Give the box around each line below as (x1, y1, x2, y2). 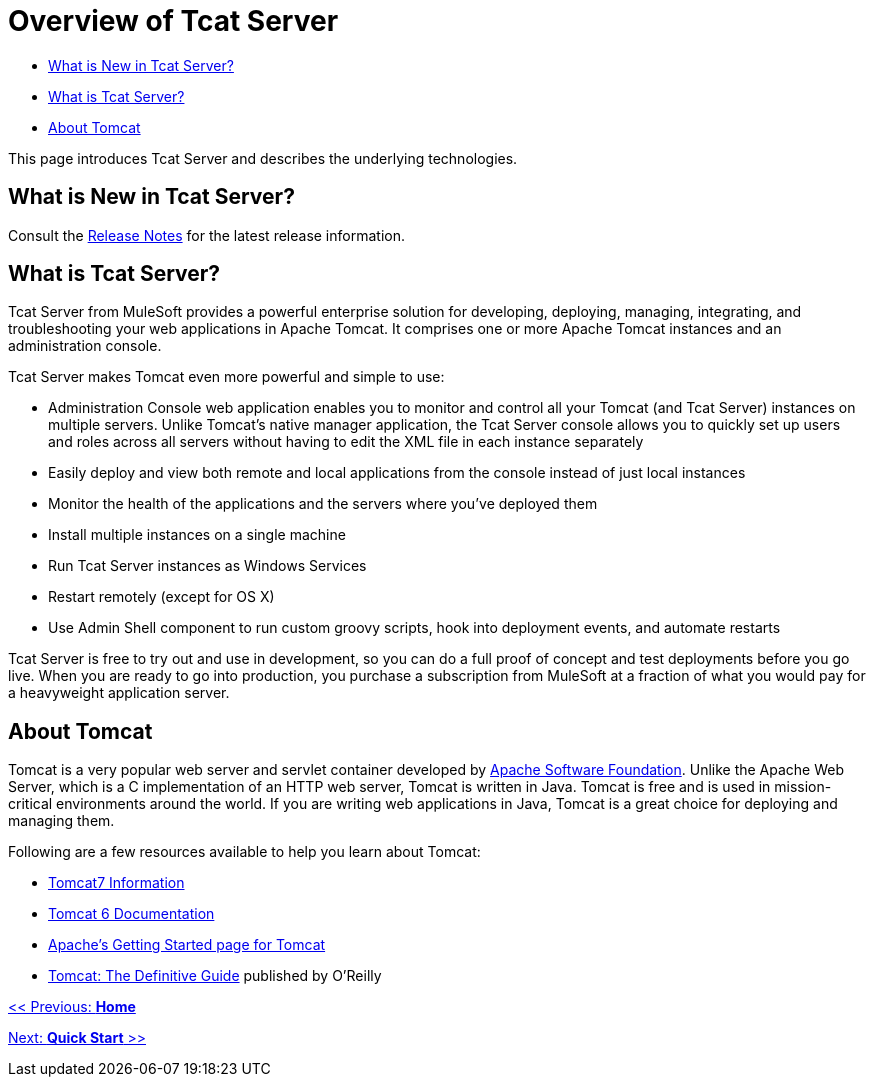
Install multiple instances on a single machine (48, 526, 346, 544)
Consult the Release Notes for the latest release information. (8, 226, 405, 244)
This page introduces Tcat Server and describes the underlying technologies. (8, 149, 518, 167)
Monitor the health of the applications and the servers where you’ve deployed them (48, 495, 598, 513)
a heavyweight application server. (8, 684, 230, 702)
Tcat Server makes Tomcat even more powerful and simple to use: (8, 368, 445, 386)
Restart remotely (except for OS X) (48, 588, 275, 606)
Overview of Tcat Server (8, 4, 339, 38)
